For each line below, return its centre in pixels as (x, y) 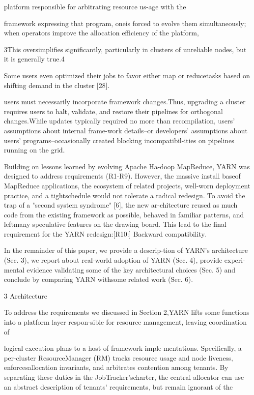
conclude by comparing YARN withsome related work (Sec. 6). (99, 279)
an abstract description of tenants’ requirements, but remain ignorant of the (118, 386)
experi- (235, 260)
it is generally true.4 (34, 59)
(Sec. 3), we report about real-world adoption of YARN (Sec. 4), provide (113, 260)
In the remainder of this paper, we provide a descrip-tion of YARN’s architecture (126, 250)
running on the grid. (34, 150)
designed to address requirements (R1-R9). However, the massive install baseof (122, 176)
